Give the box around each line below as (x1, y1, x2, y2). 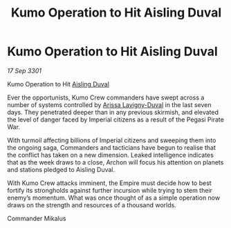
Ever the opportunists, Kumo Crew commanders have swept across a (7, 93, 205, 102)
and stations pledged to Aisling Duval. (7, 165, 115, 173)
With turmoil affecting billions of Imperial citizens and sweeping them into (7, 136, 216, 144)
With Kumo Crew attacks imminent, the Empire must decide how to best (7, 178, 212, 187)
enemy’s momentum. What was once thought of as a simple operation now (7, 193, 220, 202)
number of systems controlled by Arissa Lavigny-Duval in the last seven (7, 100, 212, 108)
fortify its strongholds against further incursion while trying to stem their (7, 186, 213, 194)
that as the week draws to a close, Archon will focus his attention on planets (7, 158, 224, 167)
